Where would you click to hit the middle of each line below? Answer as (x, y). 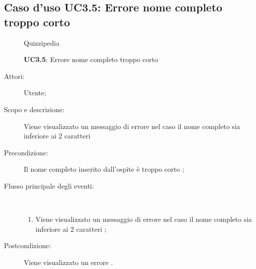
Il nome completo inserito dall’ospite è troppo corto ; (104, 169)
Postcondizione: (27, 245)
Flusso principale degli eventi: (49, 185)
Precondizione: (26, 152)
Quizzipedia (42, 42)
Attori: (14, 76)
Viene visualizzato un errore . (68, 262)
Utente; (35, 93)
